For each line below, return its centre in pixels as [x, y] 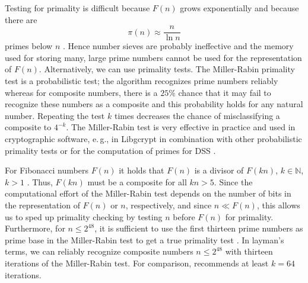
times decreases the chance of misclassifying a [197, 115]
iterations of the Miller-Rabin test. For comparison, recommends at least [137, 263]
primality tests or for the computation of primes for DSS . [110, 150]
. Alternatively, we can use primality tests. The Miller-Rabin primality [167, 69]
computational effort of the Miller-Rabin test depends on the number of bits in [148, 193]
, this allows [278, 205]
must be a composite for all [137, 181]
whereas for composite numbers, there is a [81, 92]
